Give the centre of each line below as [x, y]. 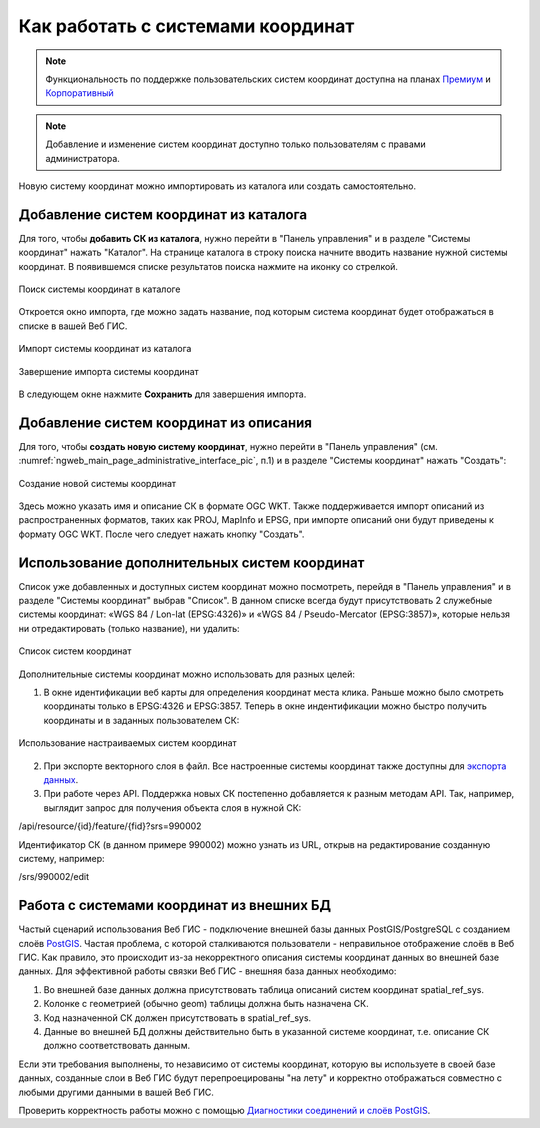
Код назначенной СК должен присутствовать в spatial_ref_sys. [177, 1017]
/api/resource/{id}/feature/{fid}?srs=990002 [110, 826]
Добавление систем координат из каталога [163, 214]
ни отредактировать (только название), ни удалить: [129, 628]
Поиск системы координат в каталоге [99, 289]
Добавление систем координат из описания [165, 422]
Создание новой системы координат [97, 483]
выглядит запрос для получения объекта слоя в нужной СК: [172, 807]
